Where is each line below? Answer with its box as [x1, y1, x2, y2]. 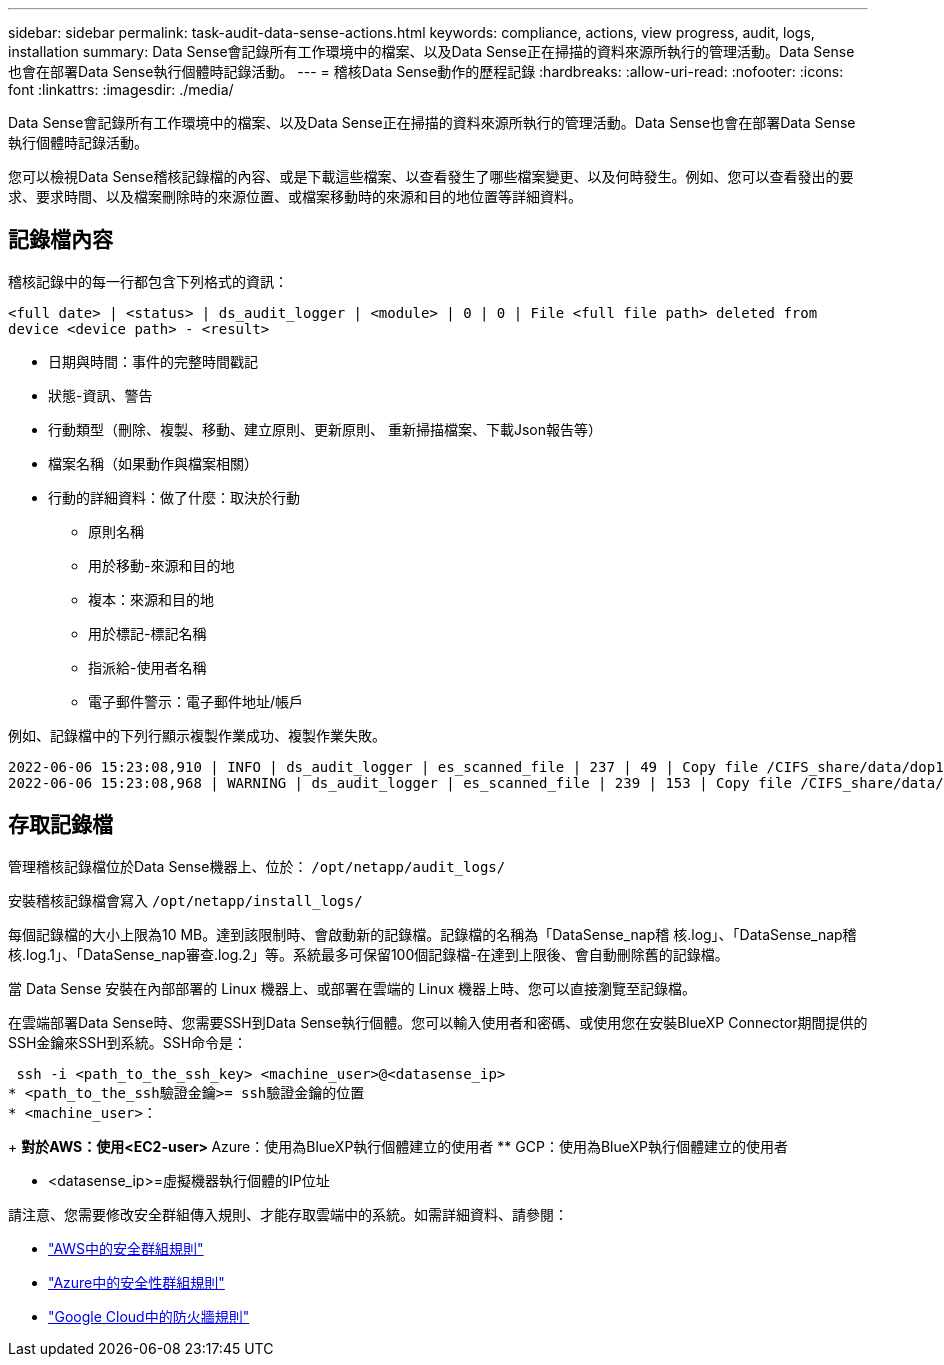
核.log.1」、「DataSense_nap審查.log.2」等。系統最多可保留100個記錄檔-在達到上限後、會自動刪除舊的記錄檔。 [8, 945, 729, 963]
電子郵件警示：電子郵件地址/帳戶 [88, 692, 304, 710]
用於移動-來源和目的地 [88, 556, 235, 574]
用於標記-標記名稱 [88, 624, 207, 642]
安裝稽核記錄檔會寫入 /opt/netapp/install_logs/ [8, 891, 363, 909]
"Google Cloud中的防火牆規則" [48, 1307, 250, 1325]
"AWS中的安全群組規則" [48, 1239, 204, 1257]
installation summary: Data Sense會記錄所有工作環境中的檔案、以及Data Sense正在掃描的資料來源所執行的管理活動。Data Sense [8, 43, 855, 60]
